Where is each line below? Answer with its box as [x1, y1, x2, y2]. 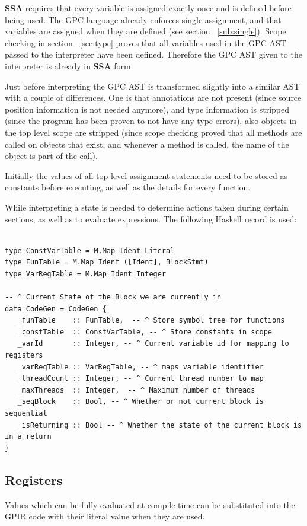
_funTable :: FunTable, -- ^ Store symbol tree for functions [17, 316, 285, 325]
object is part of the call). [5, 149, 98, 162]
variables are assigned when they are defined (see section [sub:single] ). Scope [5, 25, 286, 37]
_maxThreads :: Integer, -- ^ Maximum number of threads [17, 385, 255, 394]
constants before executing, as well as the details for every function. [5, 181, 251, 193]
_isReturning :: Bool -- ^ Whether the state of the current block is [17, 420, 302, 429]
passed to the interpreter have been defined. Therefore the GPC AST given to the [5, 48, 302, 60]
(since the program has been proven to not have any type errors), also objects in [5, 114, 297, 127]
